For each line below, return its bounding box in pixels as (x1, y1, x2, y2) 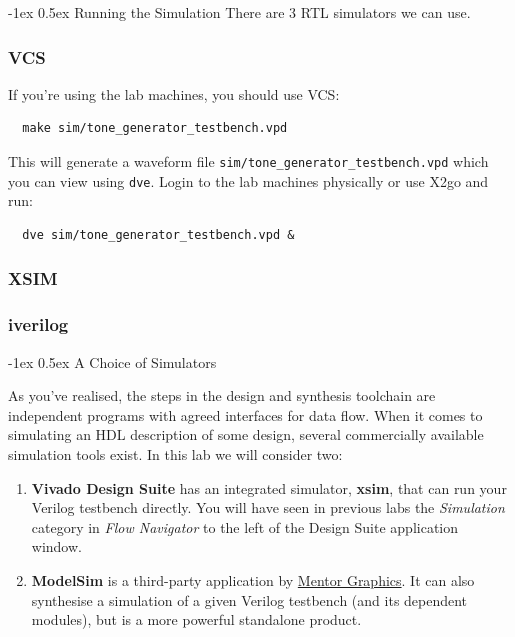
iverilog (8, 312, 69, 337)
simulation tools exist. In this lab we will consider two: (8, 443, 343, 464)
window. (31, 536, 82, 557)
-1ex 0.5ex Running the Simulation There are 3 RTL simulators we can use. (8, 2, 471, 22)
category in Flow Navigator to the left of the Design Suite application (31, 516, 459, 537)
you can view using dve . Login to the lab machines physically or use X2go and (8, 170, 489, 191)
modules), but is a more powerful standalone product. (31, 609, 362, 630)
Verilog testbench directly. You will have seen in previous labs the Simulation (31, 497, 505, 518)
